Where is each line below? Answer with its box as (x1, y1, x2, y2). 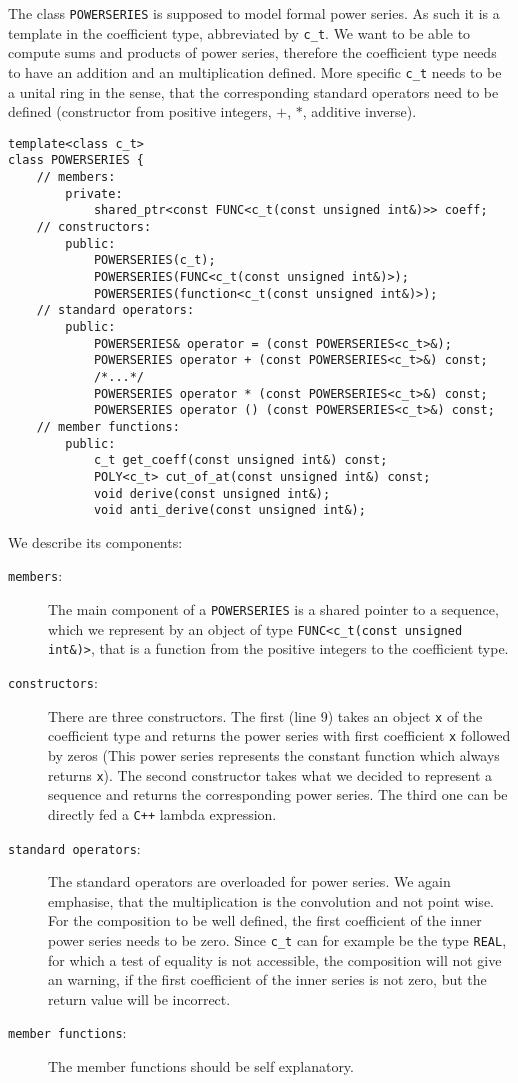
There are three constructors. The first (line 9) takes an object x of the (48, 705, 483, 726)
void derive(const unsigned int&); (93, 486, 331, 501)
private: (65, 186, 123, 201)
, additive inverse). (302, 101, 417, 122)
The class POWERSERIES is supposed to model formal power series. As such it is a (8, 3, 500, 23)
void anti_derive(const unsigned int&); (93, 503, 366, 518)
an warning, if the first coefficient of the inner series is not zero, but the (48, 969, 487, 990)
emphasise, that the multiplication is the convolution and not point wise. (48, 890, 494, 911)
